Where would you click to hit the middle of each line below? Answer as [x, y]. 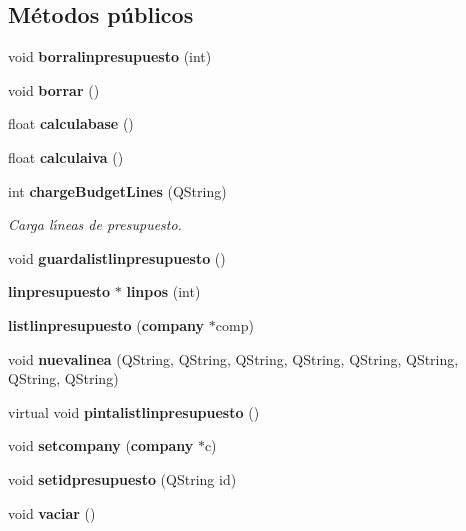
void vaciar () [52, 512]
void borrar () [54, 89]
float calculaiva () [66, 156]
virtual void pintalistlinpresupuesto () [134, 411]
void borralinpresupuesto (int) [110, 56]
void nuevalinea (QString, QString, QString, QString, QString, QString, [233, 358]
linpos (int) [163, 291]
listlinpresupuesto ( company [106, 324]
